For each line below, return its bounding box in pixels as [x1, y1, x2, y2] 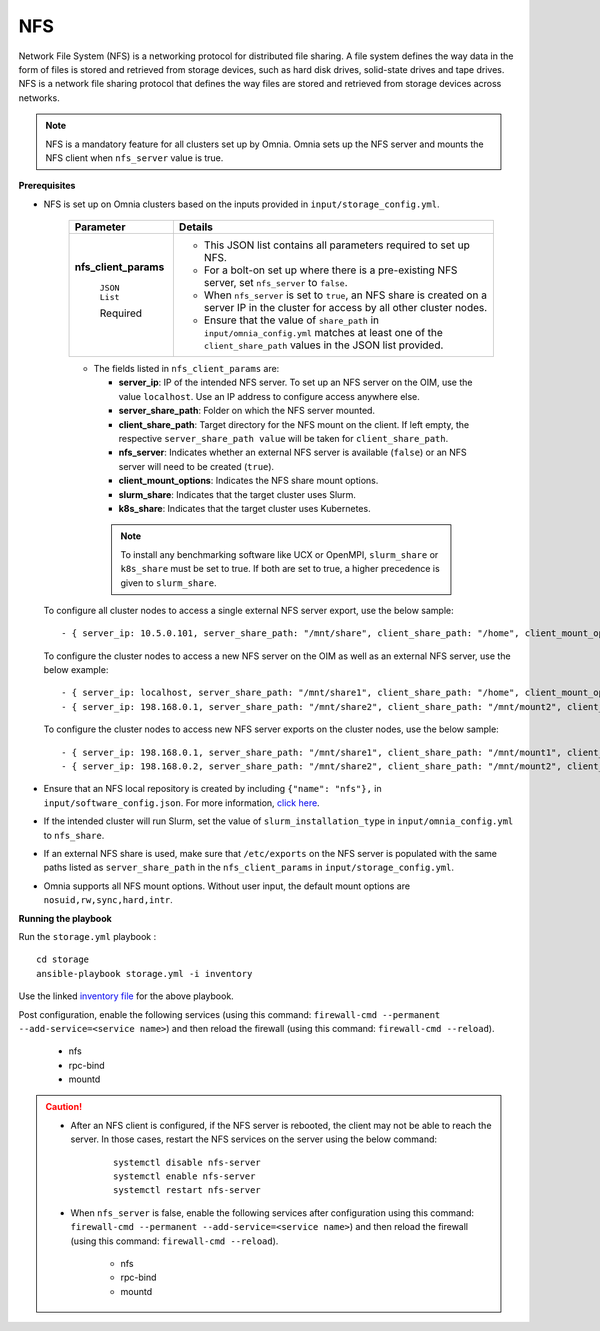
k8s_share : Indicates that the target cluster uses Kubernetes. [118, 502, 371, 514]
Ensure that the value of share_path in [203, 313, 380, 327]
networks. [18, 91, 60, 104]
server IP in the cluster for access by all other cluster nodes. [203, 301, 488, 315]
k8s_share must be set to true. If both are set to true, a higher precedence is [120, 563, 440, 575]
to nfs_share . [43, 829, 105, 841]
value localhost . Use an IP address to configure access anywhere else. [118, 390, 420, 402]
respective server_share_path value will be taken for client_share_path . [118, 433, 449, 445]
